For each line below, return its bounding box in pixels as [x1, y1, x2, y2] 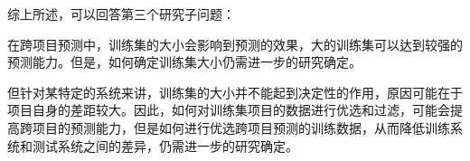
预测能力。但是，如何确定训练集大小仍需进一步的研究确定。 [7, 52, 362, 71]
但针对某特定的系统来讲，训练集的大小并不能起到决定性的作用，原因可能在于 [7, 82, 463, 101]
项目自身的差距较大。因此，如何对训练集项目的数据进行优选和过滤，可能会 [7, 100, 450, 119]
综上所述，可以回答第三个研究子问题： [7, 5, 235, 23]
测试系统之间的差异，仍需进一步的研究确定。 [32, 136, 298, 155]
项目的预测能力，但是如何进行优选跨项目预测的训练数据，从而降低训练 [32, 118, 450, 137]
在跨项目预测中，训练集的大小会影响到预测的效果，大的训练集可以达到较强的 [7, 34, 463, 53]
